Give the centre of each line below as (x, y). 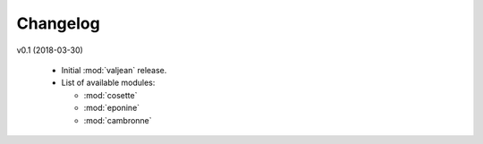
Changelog (58, 23)
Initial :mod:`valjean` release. (114, 70)
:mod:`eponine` (112, 108)
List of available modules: (108, 83)
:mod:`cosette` (110, 95)
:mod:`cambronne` (118, 120)
